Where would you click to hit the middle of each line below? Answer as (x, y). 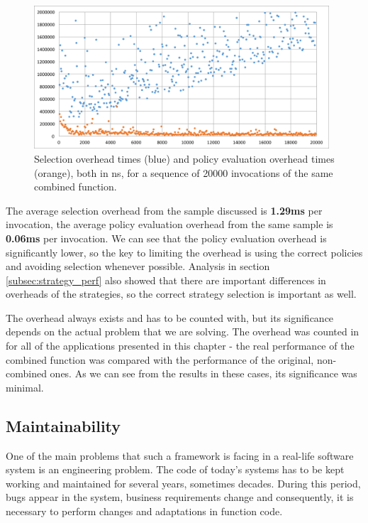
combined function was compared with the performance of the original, (160, 359)
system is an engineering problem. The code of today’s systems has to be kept (175, 469)
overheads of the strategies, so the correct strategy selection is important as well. (181, 294)
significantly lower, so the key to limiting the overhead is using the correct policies (184, 252)
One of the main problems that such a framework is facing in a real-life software (180, 455)
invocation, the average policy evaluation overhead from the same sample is (169, 224)
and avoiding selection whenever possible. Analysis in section (138, 266)
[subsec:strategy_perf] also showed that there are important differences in (166, 280)
